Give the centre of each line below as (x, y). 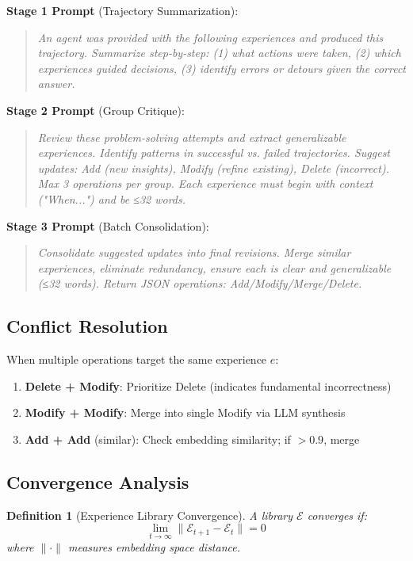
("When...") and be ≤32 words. (112, 198)
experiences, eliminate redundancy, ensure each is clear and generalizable (214, 267)
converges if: (337, 515)
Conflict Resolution (87, 326)
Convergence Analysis (98, 481)
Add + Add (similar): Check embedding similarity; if (158, 439)
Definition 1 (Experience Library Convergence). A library (150, 515)
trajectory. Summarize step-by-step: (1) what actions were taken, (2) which (219, 53)
